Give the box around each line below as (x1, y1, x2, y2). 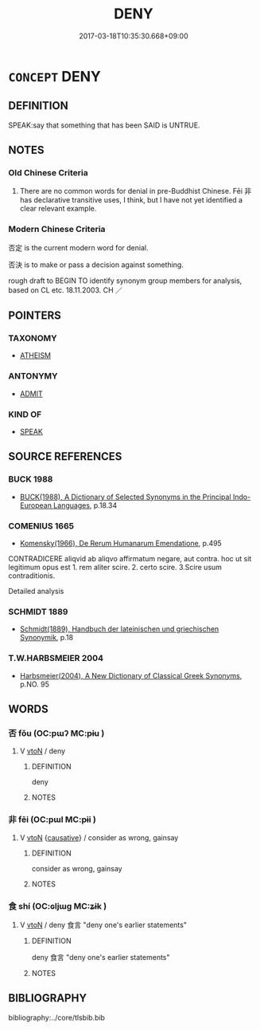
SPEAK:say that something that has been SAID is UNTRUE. (8, 120, 200, 130)
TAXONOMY (8, 332, 57, 344)
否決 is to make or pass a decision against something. (8, 260, 184, 269)
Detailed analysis (8, 587, 64, 596)
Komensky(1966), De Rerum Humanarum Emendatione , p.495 (19, 539, 223, 548)
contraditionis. (8, 571, 56, 580)
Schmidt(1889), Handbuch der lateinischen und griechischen (19, 624, 219, 634)
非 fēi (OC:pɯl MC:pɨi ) (8, 814, 97, 825)
